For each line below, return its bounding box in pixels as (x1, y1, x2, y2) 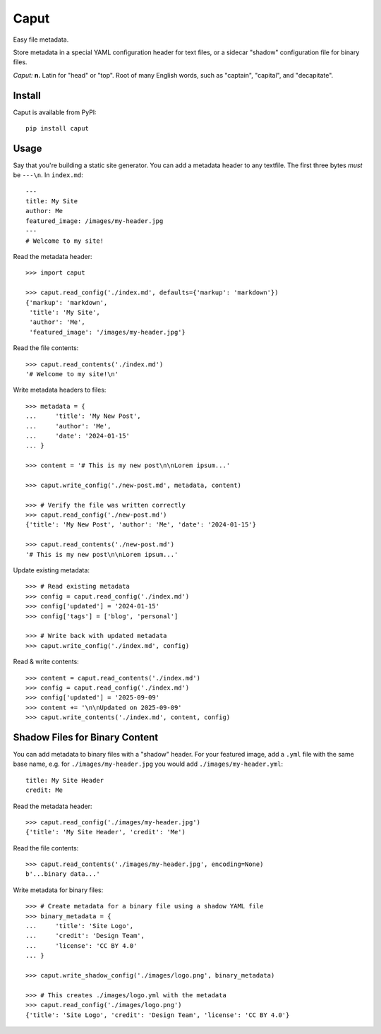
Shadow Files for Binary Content (13, 731, 159, 743)
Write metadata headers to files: (13, 385, 107, 395)
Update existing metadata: (13, 565, 90, 575)
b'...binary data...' (25, 870, 100, 878)
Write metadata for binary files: (13, 886, 104, 894)
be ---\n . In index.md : (13, 171, 84, 179)
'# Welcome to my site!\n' (25, 370, 119, 378)
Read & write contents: (13, 657, 79, 666)
